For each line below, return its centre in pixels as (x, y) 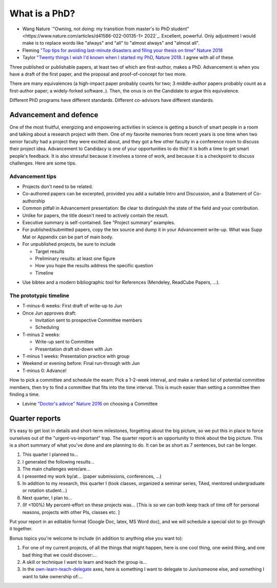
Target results (50, 251)
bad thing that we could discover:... (60, 555)
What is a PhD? (42, 13)
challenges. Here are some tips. (43, 163)
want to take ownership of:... (53, 576)
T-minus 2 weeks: (41, 335)
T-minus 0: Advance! (44, 371)
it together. (21, 529)
